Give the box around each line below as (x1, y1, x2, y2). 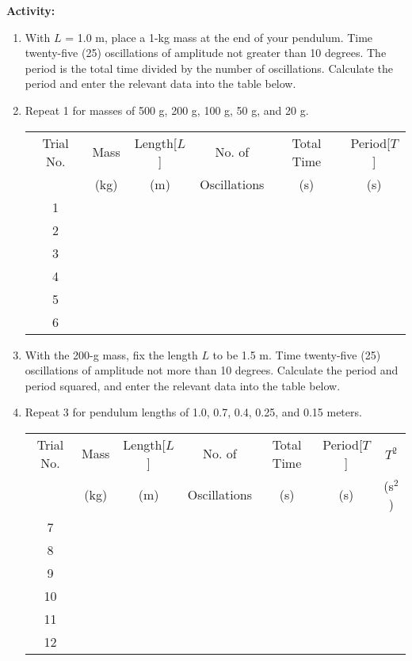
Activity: (6, 2, 55, 18)
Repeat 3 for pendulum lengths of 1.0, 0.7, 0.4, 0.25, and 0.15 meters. (25, 404, 362, 420)
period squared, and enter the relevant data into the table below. (25, 377, 341, 393)
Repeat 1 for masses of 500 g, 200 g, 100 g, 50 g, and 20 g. (25, 101, 309, 118)
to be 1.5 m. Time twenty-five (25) (212, 346, 381, 363)
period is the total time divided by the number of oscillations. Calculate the (25, 59, 394, 76)
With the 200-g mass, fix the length (25, 346, 198, 363)
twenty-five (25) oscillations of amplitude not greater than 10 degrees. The (25, 44, 387, 61)
